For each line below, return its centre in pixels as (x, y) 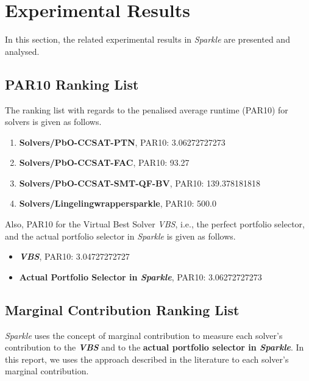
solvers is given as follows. (53, 122)
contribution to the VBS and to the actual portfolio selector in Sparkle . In (154, 347)
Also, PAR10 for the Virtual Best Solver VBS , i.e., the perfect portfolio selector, (155, 224)
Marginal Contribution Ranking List (122, 309)
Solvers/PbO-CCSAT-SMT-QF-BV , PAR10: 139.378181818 (140, 183)
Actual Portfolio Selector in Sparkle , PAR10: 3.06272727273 (140, 276)
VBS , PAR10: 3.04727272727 (74, 256)
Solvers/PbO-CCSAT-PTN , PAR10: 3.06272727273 (122, 142)
